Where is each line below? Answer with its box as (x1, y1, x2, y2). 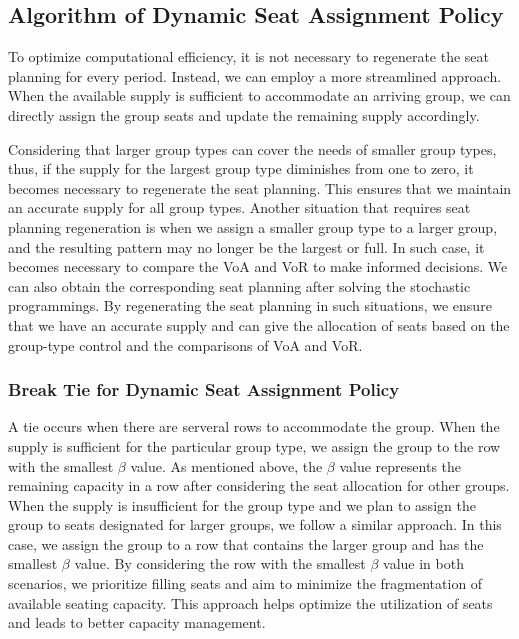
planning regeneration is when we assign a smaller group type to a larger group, (8, 216, 498, 237)
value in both (383, 553, 464, 574)
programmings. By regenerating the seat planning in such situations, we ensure (8, 295, 492, 316)
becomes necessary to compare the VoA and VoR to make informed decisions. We (8, 256, 508, 277)
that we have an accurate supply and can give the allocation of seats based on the (8, 314, 510, 335)
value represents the (339, 455, 462, 476)
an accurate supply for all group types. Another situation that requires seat (8, 197, 471, 218)
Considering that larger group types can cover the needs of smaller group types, (8, 138, 497, 159)
